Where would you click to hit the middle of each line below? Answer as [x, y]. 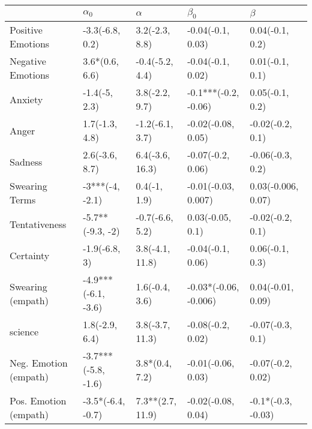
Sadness [26, 161]
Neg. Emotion [39, 362]
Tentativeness [38, 224]
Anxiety [26, 99]
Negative [28, 61]
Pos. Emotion [38, 401]
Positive [26, 30]
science [24, 331]
